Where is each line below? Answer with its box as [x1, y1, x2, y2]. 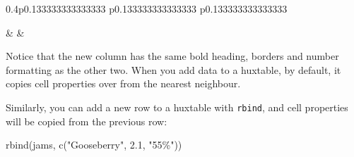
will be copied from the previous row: [6, 113, 167, 128]
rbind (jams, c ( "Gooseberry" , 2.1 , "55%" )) [6, 137, 182, 152]
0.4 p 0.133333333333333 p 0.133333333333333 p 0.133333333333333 [6, 1, 288, 15]
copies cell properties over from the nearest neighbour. [6, 76, 241, 91]
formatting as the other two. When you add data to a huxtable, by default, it [6, 62, 341, 77]
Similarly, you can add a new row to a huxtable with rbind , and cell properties [6, 99, 348, 114]
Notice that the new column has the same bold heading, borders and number [6, 49, 339, 63]
